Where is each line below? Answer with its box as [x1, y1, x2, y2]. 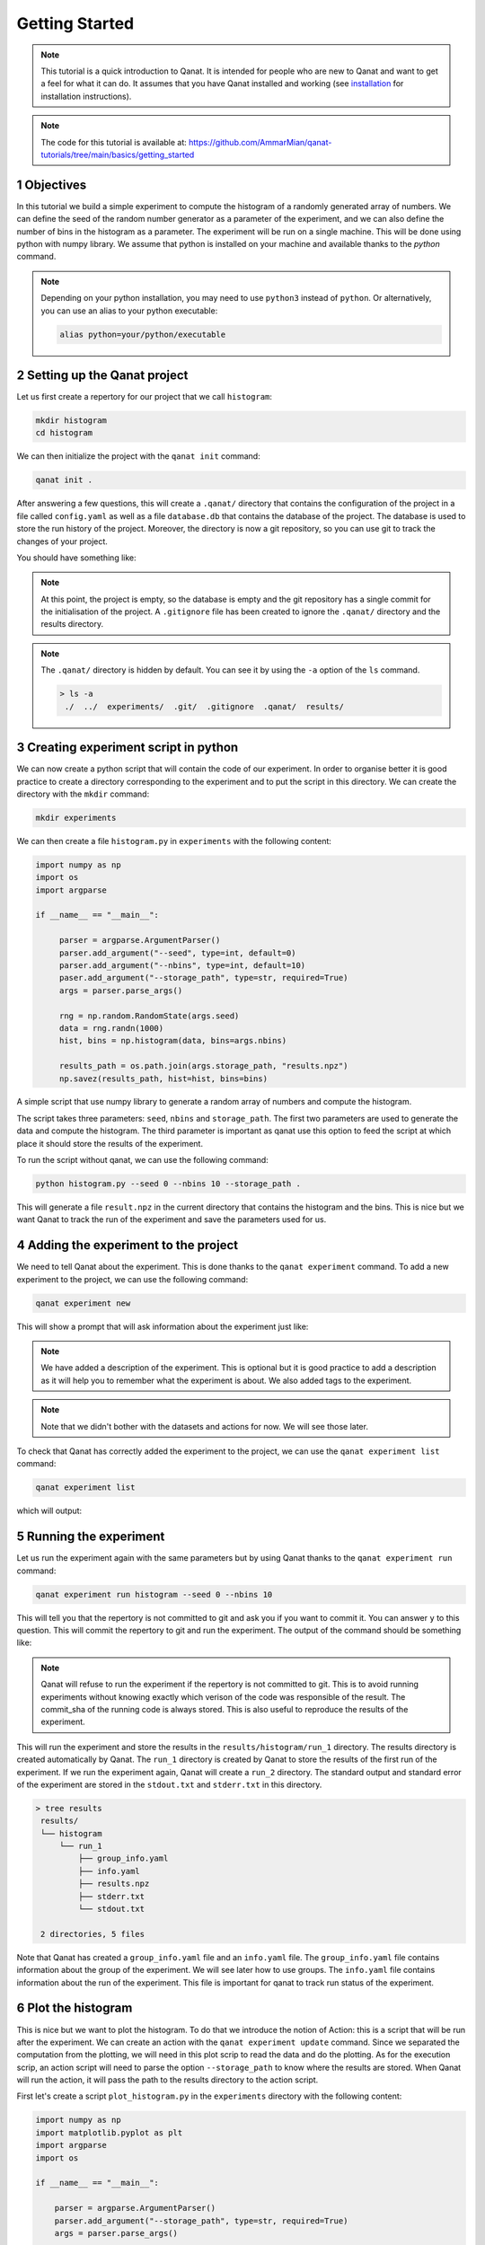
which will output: [16, 1505, 83, 1517]
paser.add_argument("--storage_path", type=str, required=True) [58, 973, 348, 983]
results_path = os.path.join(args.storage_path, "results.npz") [58, 1061, 348, 1071]
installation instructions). [40, 91, 132, 101]
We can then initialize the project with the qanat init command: [16, 451, 260, 462]
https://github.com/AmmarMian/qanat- [189, 136, 332, 147]
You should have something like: [16, 552, 137, 563]
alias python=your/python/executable [59, 329, 226, 339]
